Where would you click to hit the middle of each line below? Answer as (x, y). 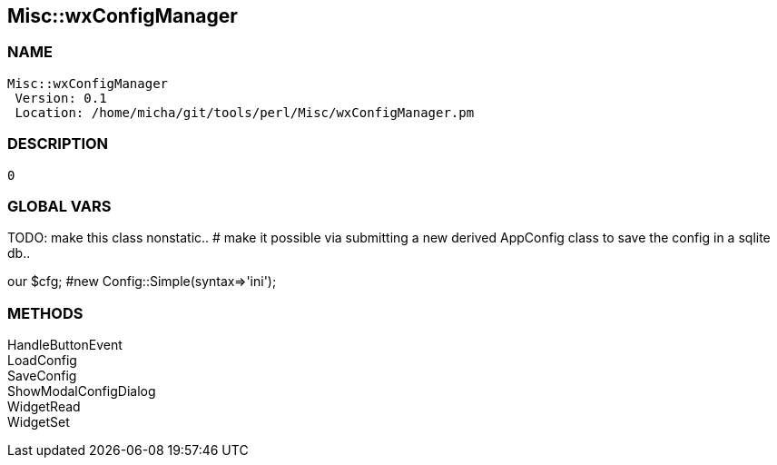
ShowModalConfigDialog (82, 391)
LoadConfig (42, 361)
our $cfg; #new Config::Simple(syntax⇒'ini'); (142, 282)
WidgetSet (39, 422)
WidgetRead (44, 407)
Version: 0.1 (61, 98)
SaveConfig (42, 376)
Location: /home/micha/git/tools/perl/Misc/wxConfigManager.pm (245, 112)
